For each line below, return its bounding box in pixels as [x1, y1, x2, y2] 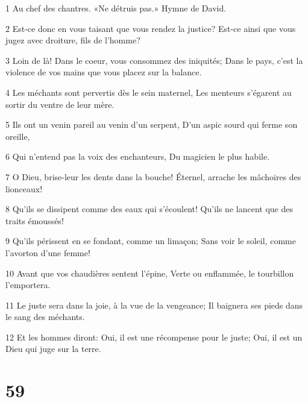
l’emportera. [5, 278, 51, 291]
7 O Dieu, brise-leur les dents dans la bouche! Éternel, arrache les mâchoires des [5, 170, 301, 183]
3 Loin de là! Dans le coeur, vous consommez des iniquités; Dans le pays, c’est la [5, 54, 303, 66]
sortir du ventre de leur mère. [5, 98, 115, 110]
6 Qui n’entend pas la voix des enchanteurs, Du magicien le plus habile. [5, 150, 270, 163]
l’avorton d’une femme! [5, 246, 90, 259]
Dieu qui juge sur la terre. [5, 342, 101, 355]
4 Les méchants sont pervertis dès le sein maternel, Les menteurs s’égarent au [5, 86, 292, 98]
